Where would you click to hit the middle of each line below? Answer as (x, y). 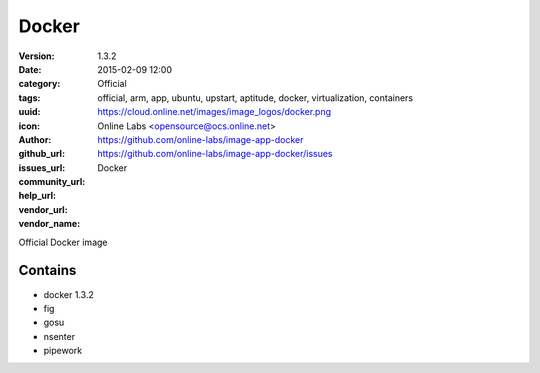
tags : (29, 97)
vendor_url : (43, 209)
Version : (36, 56)
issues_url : (42, 167)
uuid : (29, 112)
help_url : (37, 196)
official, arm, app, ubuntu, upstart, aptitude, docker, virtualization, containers (255, 97)
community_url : (52, 182)
